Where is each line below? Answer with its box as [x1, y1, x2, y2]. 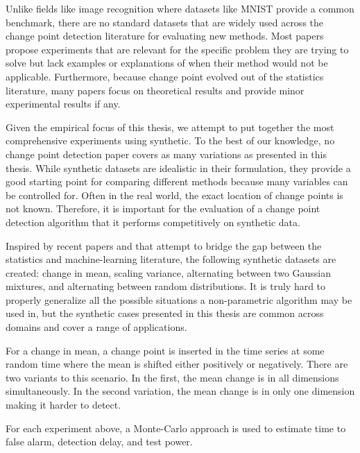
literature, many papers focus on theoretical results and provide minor [6, 83, 305, 97]
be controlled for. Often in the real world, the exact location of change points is [6, 187, 343, 202]
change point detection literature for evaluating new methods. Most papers [6, 28, 324, 43]
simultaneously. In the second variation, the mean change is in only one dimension [6, 384, 355, 398]
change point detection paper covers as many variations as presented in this [6, 146, 327, 161]
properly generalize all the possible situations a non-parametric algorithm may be [6, 292, 352, 307]
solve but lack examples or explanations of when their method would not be [6, 55, 328, 70]
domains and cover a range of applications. [6, 320, 187, 334]
